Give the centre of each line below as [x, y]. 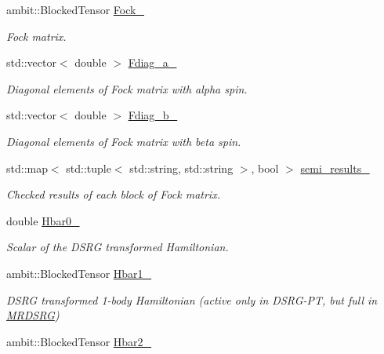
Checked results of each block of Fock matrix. [113, 194]
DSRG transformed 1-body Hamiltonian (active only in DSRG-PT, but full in [192, 299]
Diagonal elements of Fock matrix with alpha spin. [127, 88]
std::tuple [89, 168]
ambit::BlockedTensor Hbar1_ [79, 273]
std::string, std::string [181, 168]
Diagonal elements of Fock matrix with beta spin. [124, 141]
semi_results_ [335, 168]
